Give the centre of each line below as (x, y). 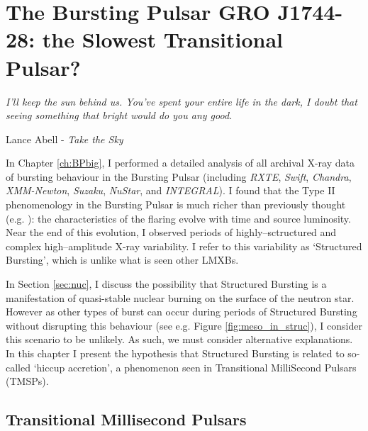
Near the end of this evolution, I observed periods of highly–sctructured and (171, 232)
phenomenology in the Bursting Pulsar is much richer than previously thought (176, 205)
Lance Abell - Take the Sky (65, 139)
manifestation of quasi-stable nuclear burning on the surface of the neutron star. (180, 297)
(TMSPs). (27, 381)
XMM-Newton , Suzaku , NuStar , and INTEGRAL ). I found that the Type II (171, 190)
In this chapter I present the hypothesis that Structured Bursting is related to (175, 353)
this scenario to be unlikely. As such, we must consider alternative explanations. (179, 339)
